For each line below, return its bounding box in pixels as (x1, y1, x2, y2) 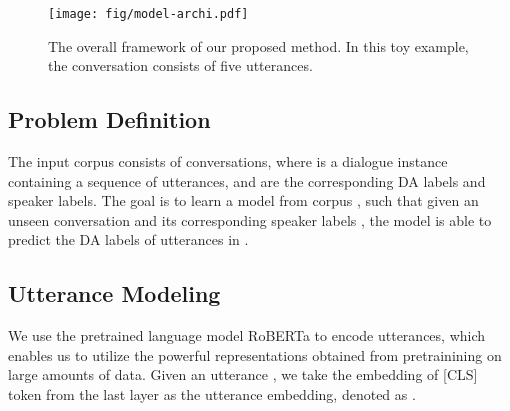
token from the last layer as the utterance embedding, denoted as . (8, 384, 416, 404)
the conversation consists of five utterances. (48, 55, 313, 76)
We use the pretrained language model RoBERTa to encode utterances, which (8, 325, 486, 346)
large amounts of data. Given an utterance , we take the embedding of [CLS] (8, 364, 478, 385)
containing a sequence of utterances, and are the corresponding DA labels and (8, 170, 486, 191)
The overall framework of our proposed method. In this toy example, (48, 35, 469, 56)
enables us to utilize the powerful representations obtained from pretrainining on (8, 344, 502, 365)
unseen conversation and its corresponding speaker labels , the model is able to (8, 209, 492, 230)
